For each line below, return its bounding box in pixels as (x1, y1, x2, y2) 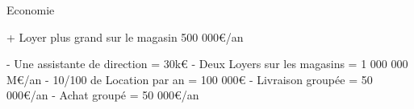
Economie (6, 2, 55, 18)
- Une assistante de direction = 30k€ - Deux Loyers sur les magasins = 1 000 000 (6, 55, 408, 72)
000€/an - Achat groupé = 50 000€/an (6, 87, 199, 103)
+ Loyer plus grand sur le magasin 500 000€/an (6, 28, 244, 45)
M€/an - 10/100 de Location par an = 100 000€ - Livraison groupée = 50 (6, 71, 373, 87)
